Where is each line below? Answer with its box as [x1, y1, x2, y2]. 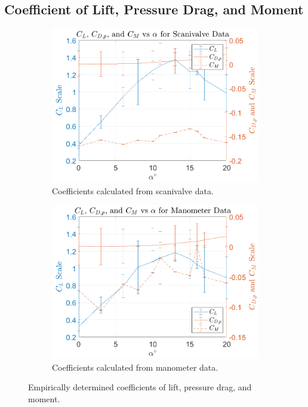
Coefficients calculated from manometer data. [52, 361, 218, 373]
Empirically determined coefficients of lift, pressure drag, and [28, 381, 252, 393]
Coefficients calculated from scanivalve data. [52, 184, 214, 197]
